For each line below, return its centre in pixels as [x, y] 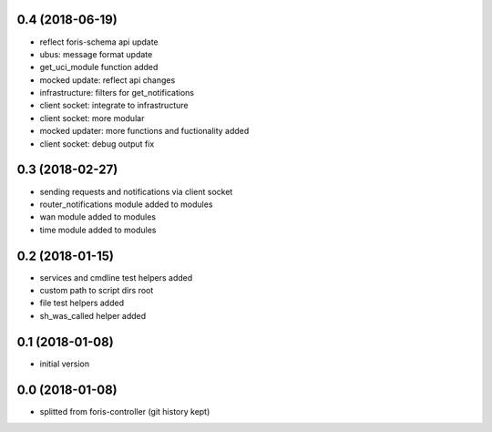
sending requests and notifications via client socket [136, 191]
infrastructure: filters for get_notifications [117, 93]
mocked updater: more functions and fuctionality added [144, 131]
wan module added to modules [98, 217]
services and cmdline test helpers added [116, 277]
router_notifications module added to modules [126, 204]
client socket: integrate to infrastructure [114, 106]
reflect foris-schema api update [99, 42]
